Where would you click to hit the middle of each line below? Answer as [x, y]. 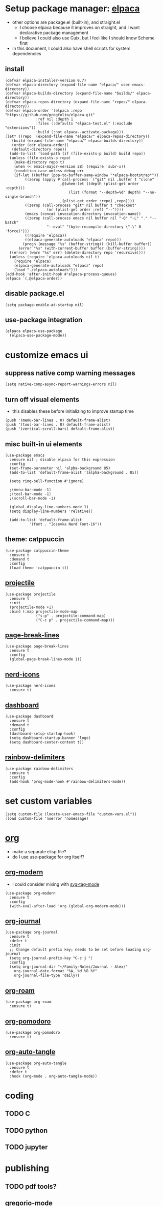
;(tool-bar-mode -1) [30, 494]
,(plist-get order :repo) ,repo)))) [97, 201]
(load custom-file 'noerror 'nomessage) [47, 818]
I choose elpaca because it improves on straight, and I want [80, 27]
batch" [12, 222]
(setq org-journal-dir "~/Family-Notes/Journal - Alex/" [69, 967]
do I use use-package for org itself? [48, 857]
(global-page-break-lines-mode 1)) [46, 659]
